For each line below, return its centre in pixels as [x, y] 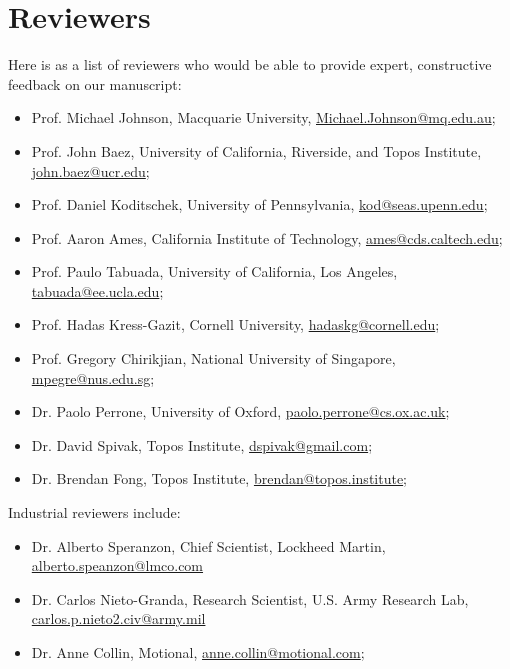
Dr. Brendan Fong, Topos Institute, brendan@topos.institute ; [219, 478]
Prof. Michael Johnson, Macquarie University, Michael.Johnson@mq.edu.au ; [263, 117]
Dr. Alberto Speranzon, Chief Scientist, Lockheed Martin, [208, 545]
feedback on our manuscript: [95, 83]
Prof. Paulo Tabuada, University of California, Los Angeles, [214, 271]
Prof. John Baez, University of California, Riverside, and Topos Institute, [256, 150]
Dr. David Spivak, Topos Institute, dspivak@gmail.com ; [202, 444]
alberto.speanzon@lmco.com [117, 565]
